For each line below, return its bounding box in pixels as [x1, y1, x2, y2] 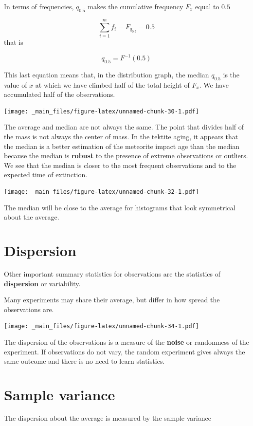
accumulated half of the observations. [4, 89, 115, 99]
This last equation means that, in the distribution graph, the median [4, 69, 209, 79]
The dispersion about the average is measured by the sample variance [4, 412, 211, 423]
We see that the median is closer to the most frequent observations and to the [4, 160, 236, 170]
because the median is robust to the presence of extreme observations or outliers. [4, 150, 248, 161]
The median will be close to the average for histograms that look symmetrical [4, 202, 235, 212]
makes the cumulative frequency [88, 1, 183, 11]
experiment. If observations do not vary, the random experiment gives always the [4, 346, 245, 356]
